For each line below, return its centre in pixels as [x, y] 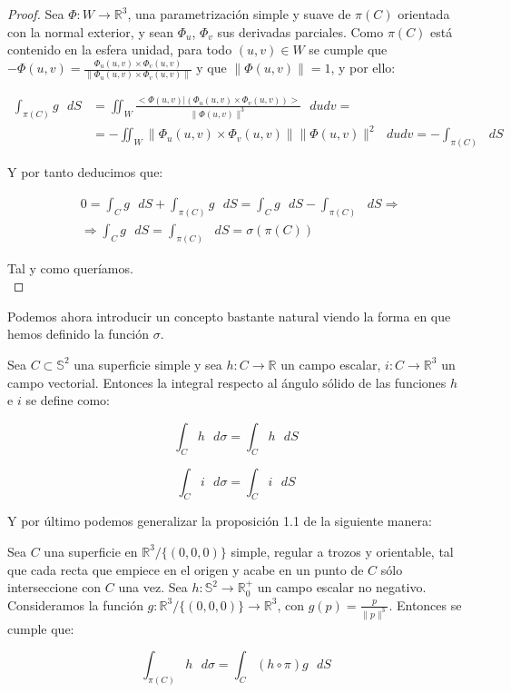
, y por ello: [363, 68]
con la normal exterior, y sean [90, 31]
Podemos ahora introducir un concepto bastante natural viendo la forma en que [229, 316]
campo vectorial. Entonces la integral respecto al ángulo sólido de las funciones [227, 382]
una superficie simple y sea [148, 364]
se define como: [68, 400]
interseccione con [54, 587]
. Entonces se [425, 604]
